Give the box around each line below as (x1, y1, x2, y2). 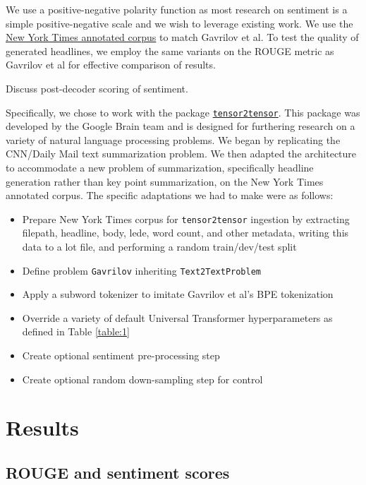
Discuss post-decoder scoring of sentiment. (6, 80, 188, 95)
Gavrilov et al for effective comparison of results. (6, 57, 216, 72)
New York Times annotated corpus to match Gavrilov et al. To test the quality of (6, 30, 359, 44)
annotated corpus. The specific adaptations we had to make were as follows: (6, 188, 334, 203)
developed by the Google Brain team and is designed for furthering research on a (6, 119, 355, 133)
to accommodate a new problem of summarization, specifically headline (6, 160, 314, 174)
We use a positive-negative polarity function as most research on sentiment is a (6, 2, 348, 16)
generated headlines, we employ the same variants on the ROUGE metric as (6, 43, 334, 58)
